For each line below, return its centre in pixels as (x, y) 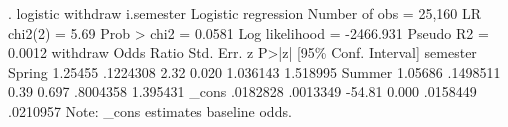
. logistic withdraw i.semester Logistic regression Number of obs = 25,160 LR (244, 13)
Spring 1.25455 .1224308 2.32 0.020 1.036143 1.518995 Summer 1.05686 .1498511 (254, 71)
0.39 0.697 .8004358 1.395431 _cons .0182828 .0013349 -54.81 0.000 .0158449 (242, 91)
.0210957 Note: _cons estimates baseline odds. (150, 110)
